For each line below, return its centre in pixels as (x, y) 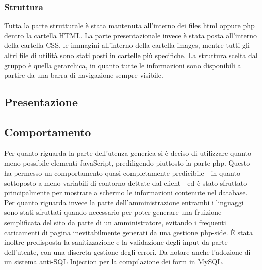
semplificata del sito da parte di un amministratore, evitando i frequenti (115, 222)
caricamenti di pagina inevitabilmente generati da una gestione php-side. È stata (129, 232)
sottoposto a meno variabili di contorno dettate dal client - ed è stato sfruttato (126, 182)
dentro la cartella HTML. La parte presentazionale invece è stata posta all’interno (131, 35)
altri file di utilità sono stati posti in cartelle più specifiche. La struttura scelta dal (131, 55)
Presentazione (41, 102)
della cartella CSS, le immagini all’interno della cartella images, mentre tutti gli (127, 45)
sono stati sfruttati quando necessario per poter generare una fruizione (113, 212)
